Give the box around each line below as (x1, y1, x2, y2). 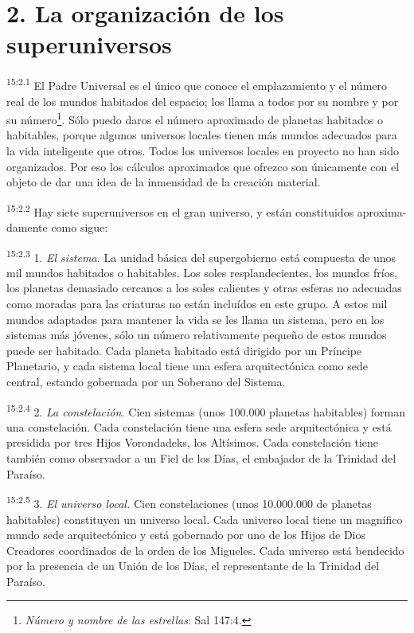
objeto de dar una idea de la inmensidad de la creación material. (6, 174, 321, 190)
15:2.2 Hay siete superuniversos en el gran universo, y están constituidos (6, 201, 354, 220)
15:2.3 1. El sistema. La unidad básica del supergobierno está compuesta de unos (6, 246, 396, 265)
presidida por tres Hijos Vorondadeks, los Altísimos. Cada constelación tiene (6, 434, 379, 451)
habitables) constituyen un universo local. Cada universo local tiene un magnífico (6, 510, 403, 527)
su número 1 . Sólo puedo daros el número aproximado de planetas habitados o (6, 109, 384, 127)
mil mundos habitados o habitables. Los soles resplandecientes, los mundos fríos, (6, 264, 398, 280)
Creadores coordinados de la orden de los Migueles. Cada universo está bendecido (6, 541, 404, 558)
